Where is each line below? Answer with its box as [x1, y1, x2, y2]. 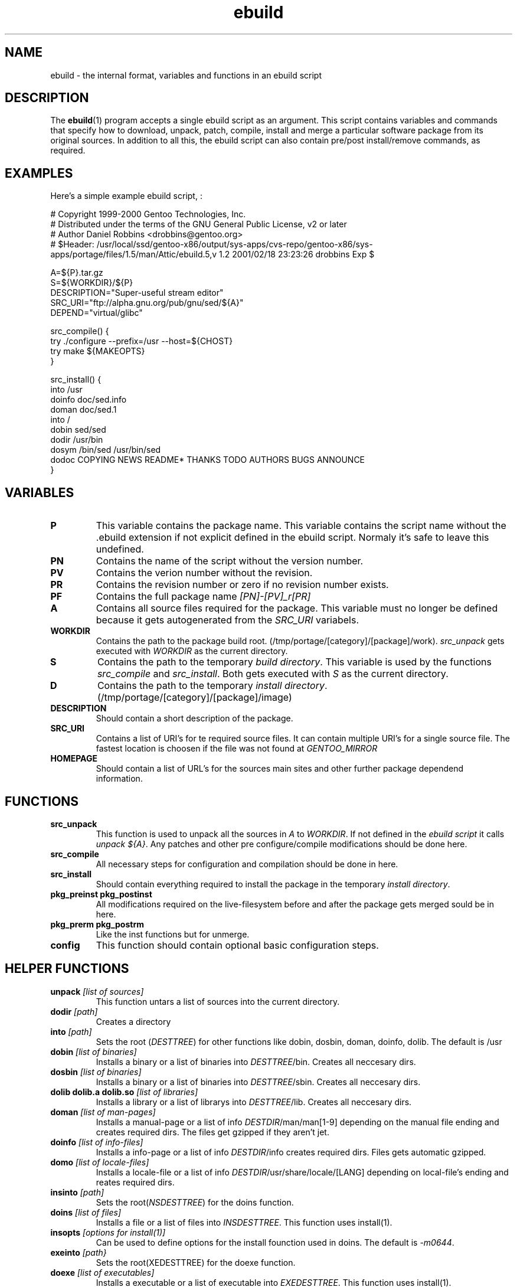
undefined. [96, 543, 144, 556]
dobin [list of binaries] [50, 1046, 137, 1057]
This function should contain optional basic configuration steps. [96, 939, 379, 951]
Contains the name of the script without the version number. [96, 555, 364, 567]
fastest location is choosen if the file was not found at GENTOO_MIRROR [96, 743, 378, 754]
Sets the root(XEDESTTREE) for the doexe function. [96, 1257, 296, 1268]
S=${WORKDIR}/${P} [50, 277, 133, 288]
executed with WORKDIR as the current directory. [96, 646, 288, 656]
